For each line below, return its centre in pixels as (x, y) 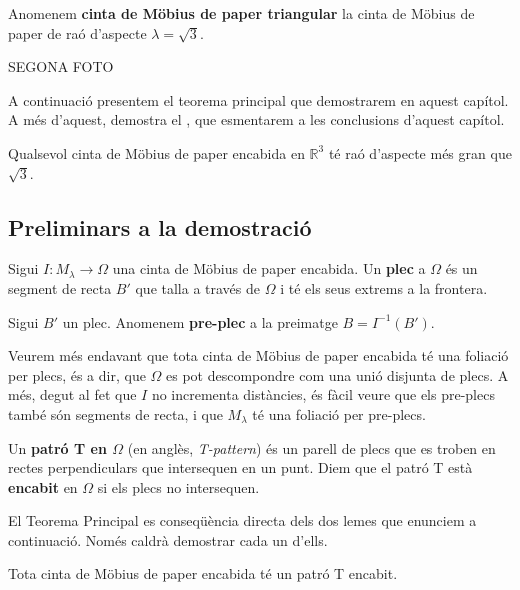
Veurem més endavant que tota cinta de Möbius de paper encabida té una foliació (258, 355)
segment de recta (60, 287)
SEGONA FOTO (61, 66)
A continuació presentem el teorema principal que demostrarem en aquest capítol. (258, 99)
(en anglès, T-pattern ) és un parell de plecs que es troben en (311, 447)
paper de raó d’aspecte (77, 32)
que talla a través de (198, 287)
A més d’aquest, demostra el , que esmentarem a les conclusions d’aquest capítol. (256, 119)
